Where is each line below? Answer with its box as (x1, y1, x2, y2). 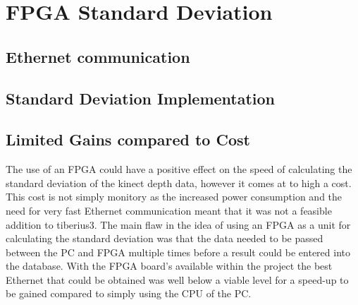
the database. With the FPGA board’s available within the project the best (6, 258, 333, 273)
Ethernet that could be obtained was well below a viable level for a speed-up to (6, 272, 349, 287)
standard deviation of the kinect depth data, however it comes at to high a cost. (6, 175, 352, 190)
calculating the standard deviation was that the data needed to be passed (6, 231, 323, 246)
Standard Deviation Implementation (6, 87, 276, 109)
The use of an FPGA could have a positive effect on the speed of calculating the (6, 162, 352, 177)
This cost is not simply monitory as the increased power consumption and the (6, 189, 342, 204)
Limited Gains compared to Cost (6, 128, 250, 150)
